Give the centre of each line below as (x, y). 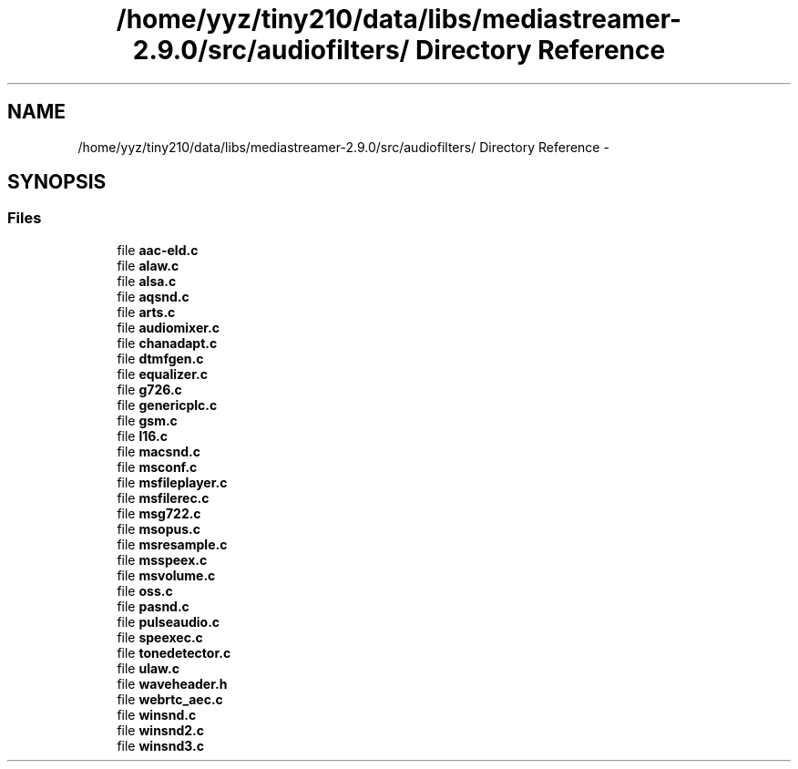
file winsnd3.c (160, 745)
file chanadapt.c (167, 343)
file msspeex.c (162, 559)
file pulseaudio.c (169, 621)
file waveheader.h (172, 683)
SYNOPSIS (57, 182)
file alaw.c (148, 265)
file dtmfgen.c (160, 358)
